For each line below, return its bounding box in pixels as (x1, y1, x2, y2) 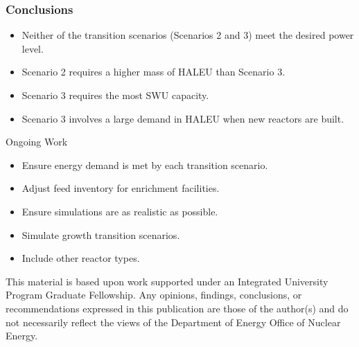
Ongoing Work (6, 134, 68, 149)
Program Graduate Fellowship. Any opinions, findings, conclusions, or (6, 287, 302, 302)
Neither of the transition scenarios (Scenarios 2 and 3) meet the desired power (21, 28, 354, 42)
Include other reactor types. (21, 251, 140, 265)
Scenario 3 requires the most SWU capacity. (21, 88, 209, 102)
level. (21, 41, 44, 55)
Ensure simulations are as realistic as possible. (21, 204, 218, 218)
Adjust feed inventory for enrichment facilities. (21, 181, 220, 195)
